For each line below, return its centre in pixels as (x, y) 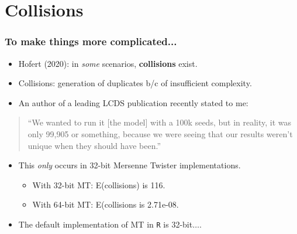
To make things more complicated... (91, 41)
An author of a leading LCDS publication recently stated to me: (133, 102)
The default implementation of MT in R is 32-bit (106, 224)
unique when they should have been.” (94, 145)
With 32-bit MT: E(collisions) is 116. (99, 184)
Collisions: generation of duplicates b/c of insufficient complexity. (135, 83)
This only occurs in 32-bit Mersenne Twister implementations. (129, 165)
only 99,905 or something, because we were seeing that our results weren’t (160, 133)
